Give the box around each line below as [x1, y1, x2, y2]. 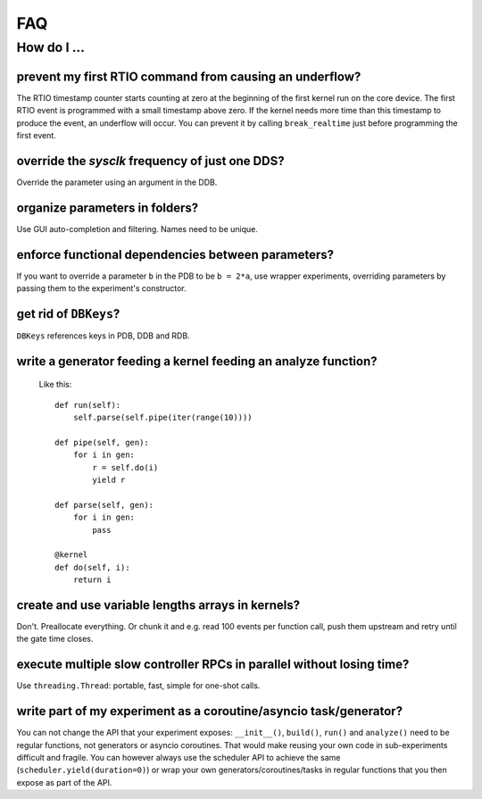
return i [72, 575, 112, 585]
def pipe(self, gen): [54, 437, 149, 447]
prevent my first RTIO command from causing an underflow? [16, 69, 361, 84]
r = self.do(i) [92, 462, 159, 472]
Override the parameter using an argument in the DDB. [16, 177, 218, 187]
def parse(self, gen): [54, 500, 154, 510]
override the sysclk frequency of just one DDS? [16, 153, 285, 169]
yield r [92, 475, 126, 486]
